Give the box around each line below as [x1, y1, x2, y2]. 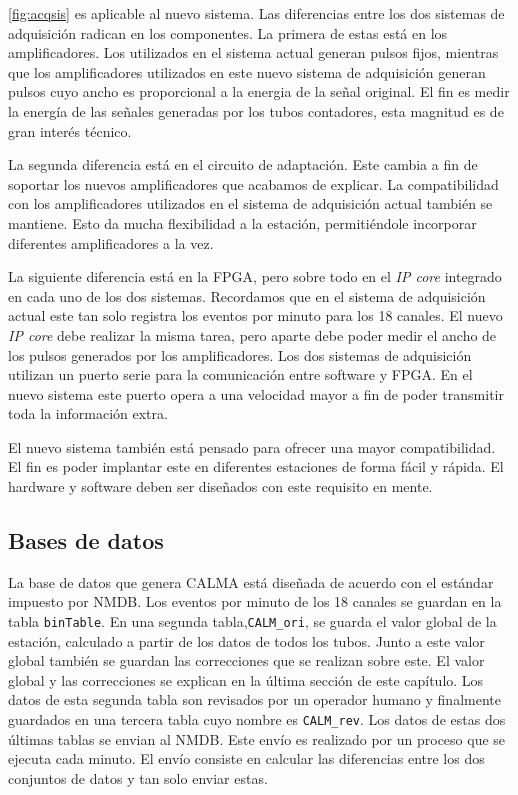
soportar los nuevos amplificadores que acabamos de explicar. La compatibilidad [8, 173, 499, 194]
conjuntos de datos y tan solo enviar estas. [8, 767, 268, 788]
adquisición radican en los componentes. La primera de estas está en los [8, 22, 448, 43]
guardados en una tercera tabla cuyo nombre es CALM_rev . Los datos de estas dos [8, 709, 506, 730]
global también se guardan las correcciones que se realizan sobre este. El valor [8, 650, 485, 671]
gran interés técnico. [8, 120, 132, 141]
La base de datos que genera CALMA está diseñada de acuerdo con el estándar [8, 571, 494, 592]
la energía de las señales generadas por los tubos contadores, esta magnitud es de [8, 100, 504, 121]
